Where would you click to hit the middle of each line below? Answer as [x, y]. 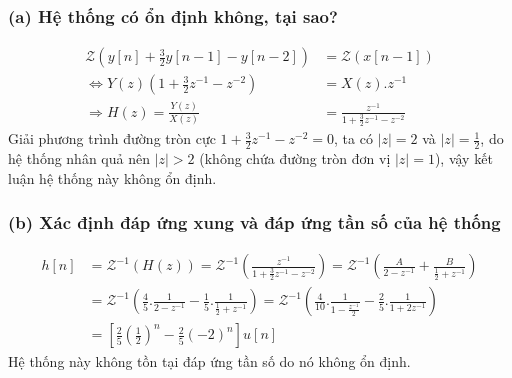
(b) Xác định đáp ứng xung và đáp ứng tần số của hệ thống [254, 222]
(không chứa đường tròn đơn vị [295, 158]
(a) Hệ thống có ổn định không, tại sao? [173, 15]
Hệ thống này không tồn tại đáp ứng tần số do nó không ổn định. [209, 360]
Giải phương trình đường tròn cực [112, 138]
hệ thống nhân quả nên [79, 158]
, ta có [353, 138]
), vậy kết [463, 158]
